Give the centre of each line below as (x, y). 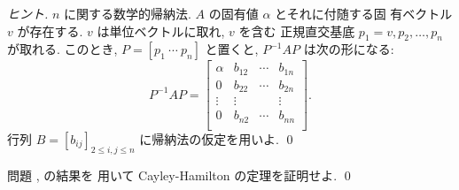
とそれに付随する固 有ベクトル (364, 13)
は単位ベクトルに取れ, (161, 30)
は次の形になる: (349, 49)
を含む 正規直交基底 (297, 30)
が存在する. (50, 30)
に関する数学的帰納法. (128, 13)
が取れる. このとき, (62, 49)
